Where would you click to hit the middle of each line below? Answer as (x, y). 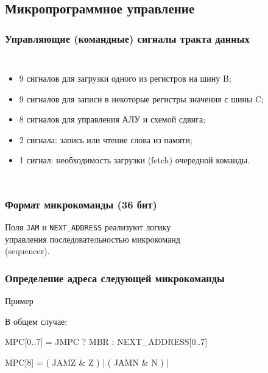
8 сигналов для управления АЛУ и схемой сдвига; (112, 119)
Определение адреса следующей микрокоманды (115, 278)
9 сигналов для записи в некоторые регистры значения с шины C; (141, 98)
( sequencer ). (27, 251)
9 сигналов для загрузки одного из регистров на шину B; (125, 78)
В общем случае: (36, 321)
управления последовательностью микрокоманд (93, 239)
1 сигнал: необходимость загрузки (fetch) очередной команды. (135, 160)
